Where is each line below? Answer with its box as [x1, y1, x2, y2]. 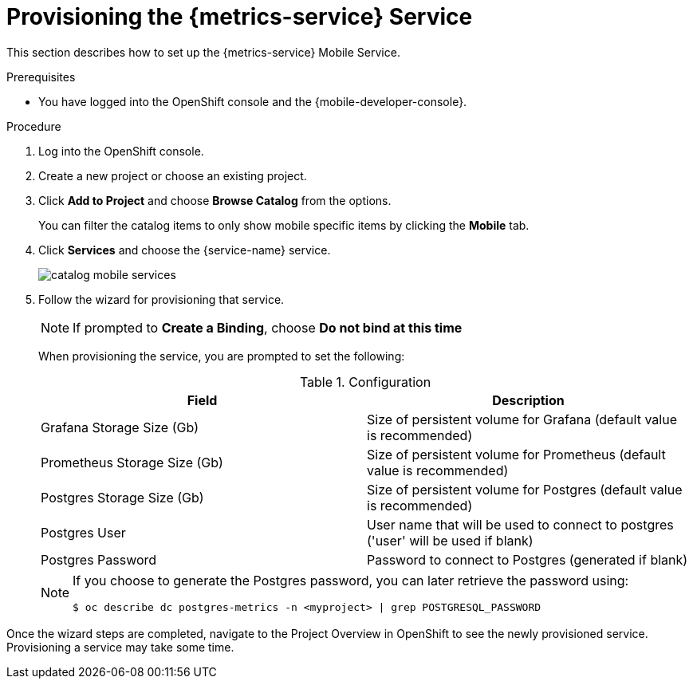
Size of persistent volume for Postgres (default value [367, 481, 683, 498]
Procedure [6, 119, 61, 133]
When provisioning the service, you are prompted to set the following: [38, 348, 405, 363]
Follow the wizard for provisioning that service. [38, 292, 285, 306]
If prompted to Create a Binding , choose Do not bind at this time [73, 319, 463, 336]
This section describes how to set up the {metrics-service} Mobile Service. [6, 45, 400, 59]
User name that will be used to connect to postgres [367, 516, 674, 533]
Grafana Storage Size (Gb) [41, 419, 199, 435]
